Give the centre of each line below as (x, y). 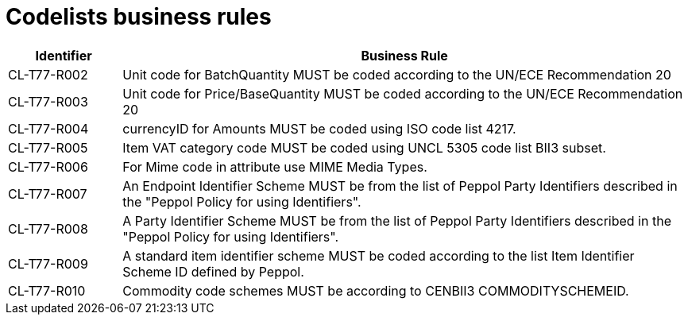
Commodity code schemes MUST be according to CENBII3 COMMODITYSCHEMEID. (376, 290)
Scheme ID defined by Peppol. (213, 271)
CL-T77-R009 (48, 263)
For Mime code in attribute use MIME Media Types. (275, 166)
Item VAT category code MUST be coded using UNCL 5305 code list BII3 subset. (364, 147)
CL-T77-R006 (48, 166)
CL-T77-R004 (48, 128)
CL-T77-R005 (48, 147)
